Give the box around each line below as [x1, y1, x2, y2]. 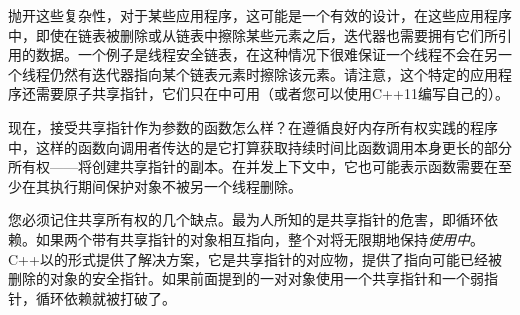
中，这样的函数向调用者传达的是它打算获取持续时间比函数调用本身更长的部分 [8, 136, 512, 157]
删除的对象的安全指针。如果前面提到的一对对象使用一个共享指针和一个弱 [8, 268, 484, 289]
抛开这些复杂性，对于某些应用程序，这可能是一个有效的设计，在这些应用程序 [8, 5, 512, 25]
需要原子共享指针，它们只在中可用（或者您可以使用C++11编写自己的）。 [35, 83, 509, 104]
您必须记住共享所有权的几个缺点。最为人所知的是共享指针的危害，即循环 [8, 209, 484, 230]
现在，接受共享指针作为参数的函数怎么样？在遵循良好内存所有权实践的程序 [8, 116, 498, 137]
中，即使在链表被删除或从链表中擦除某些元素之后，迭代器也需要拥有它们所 [8, 24, 498, 45]
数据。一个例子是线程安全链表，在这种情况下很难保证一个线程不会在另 [35, 44, 498, 65]
